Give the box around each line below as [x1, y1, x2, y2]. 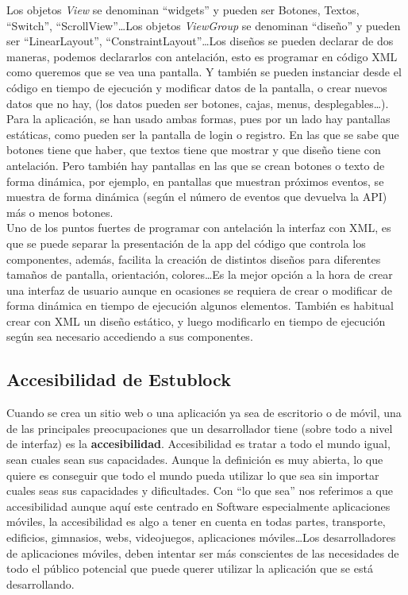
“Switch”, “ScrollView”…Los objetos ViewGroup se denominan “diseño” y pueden [6, 17, 401, 33]
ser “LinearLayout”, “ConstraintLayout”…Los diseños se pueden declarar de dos [6, 33, 394, 49]
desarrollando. [6, 575, 75, 592]
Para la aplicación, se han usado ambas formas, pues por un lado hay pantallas [6, 110, 391, 127]
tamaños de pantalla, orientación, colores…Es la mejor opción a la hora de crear [6, 266, 393, 283]
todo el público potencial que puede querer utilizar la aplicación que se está [6, 560, 373, 577]
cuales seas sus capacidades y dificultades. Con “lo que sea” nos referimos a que [6, 482, 393, 499]
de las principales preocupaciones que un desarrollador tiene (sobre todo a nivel [6, 419, 393, 436]
